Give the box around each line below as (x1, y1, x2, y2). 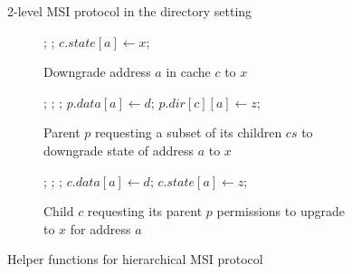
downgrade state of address (43, 140, 194, 159)
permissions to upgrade (216, 202, 345, 221)
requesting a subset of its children (95, 123, 282, 142)
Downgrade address (43, 62, 151, 81)
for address (70, 219, 131, 238)
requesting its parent (87, 202, 203, 221)
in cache (166, 62, 211, 81)
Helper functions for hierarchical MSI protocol (7, 250, 263, 269)
